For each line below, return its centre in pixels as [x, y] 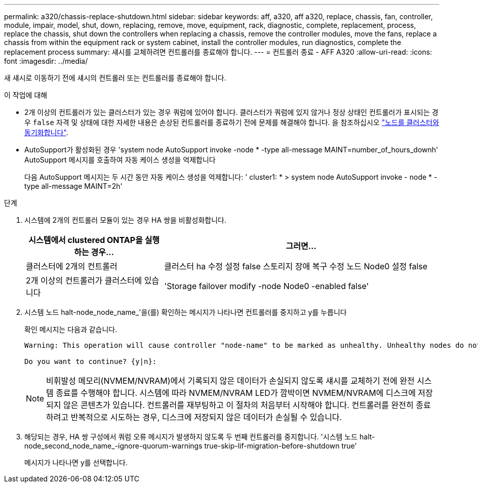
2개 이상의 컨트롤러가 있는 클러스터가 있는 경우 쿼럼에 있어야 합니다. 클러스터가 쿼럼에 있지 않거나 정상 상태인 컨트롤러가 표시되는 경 [231, 112]
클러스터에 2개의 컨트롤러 [72, 266]
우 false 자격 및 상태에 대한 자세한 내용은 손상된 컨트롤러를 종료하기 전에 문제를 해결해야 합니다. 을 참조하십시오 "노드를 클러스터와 [232, 122]
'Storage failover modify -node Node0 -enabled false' [267, 286]
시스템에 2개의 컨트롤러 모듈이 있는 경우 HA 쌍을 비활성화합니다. [126, 220]
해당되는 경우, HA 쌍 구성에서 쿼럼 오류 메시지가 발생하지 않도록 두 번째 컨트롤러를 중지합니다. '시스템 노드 [191, 437]
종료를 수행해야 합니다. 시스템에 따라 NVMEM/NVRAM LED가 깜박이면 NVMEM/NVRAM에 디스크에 [236, 393]
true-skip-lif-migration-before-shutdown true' [281, 446]
